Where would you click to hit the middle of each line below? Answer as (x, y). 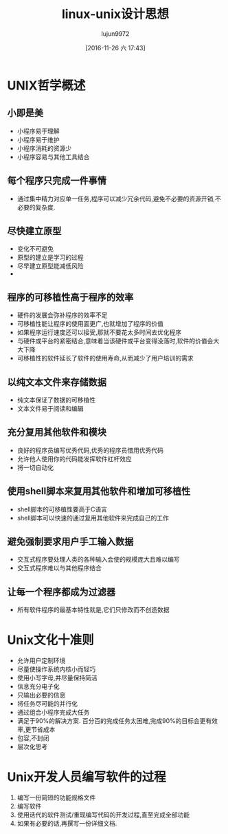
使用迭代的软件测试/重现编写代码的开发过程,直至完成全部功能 (103, 815)
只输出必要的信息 (41, 695)
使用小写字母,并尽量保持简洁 (57, 678)
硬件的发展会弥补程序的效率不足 (62, 315)
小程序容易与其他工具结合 (53, 156)
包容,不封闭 (33, 738)
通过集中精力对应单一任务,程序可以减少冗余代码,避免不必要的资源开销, (116, 199)
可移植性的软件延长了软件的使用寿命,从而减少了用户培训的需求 (105, 358)
